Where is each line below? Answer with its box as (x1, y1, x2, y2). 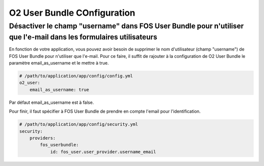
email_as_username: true (29, 87, 89, 93)
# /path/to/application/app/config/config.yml (19, 73, 133, 78)
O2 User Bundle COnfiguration (9, 7, 135, 18)
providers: (29, 135, 56, 141)
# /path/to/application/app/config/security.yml (19, 121, 138, 127)
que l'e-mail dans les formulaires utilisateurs (9, 32, 157, 42)
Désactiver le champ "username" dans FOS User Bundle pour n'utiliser (9, 22, 244, 30)
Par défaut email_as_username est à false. (9, 99, 94, 105)
